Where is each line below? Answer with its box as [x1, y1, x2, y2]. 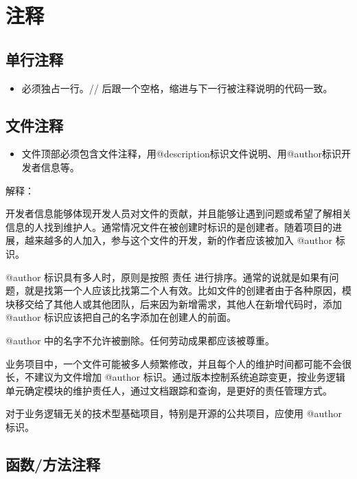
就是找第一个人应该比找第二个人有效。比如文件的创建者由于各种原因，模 [24, 283, 352, 298]
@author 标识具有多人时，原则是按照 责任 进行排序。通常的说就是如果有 [5, 269, 330, 284]
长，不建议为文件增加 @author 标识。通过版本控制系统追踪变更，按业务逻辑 [5, 370, 345, 384]
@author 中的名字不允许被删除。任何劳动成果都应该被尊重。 [5, 333, 275, 347]
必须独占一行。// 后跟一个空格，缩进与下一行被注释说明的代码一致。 [21, 80, 333, 95]
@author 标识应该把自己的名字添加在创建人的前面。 [5, 310, 237, 324]
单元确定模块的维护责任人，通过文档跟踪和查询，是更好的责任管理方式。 [5, 383, 332, 397]
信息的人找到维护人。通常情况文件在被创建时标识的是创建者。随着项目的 [5, 219, 332, 234]
